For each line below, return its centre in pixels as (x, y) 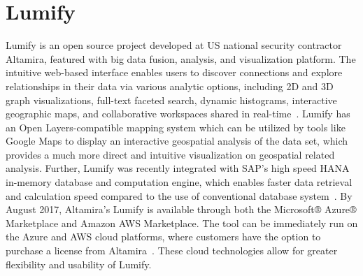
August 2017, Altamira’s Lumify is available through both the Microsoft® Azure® (181, 209)
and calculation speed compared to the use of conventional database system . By (179, 195)
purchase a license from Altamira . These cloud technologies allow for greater (172, 250)
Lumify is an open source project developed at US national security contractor (174, 45)
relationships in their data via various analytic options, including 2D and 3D (170, 86)
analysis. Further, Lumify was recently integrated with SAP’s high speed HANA (178, 168)
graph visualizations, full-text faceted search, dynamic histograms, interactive (171, 100)
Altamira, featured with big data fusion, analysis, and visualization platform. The (181, 58)
